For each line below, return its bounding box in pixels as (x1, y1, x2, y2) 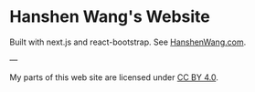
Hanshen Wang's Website (9, 6, 210, 27)
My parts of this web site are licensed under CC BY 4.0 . (9, 71, 219, 83)
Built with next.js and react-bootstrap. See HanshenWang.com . (9, 36, 247, 47)
